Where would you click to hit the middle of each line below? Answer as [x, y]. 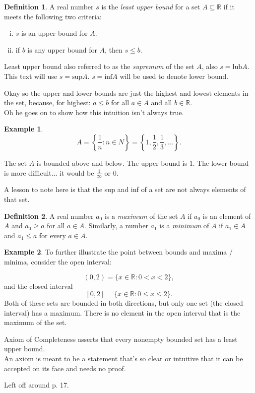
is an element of [227, 216]
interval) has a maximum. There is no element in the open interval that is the [122, 312]
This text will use [31, 76]
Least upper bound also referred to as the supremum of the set [99, 66]
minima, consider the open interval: [58, 261]
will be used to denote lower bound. [174, 76]
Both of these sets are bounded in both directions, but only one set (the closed [124, 303]
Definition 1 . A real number [49, 6]
